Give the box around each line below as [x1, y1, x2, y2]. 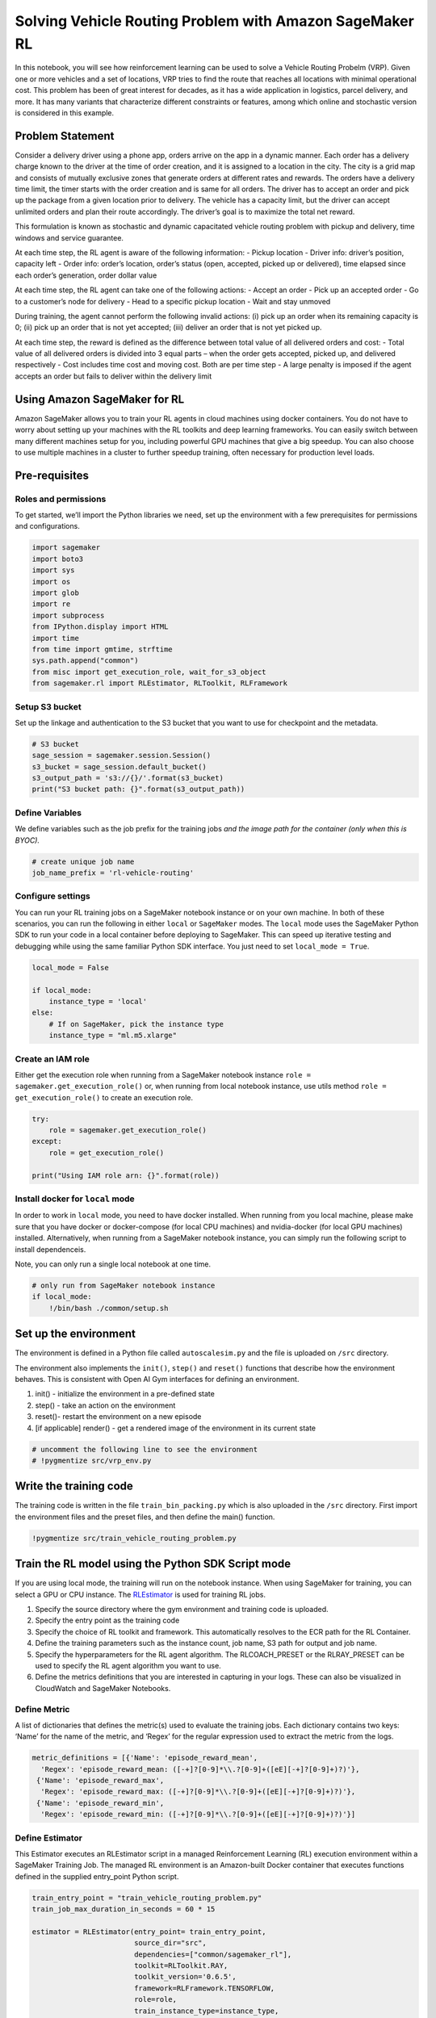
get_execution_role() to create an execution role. [15, 1092, 194, 1102]
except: [31, 1137, 62, 1146]
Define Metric [15, 1703, 70, 1714]
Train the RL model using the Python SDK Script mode [15, 1557, 291, 1571]
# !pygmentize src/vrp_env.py [31, 1455, 152, 1465]
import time [31, 634, 80, 643]
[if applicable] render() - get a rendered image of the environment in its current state [35, 1423, 317, 1433]
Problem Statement [15, 129, 115, 143]
